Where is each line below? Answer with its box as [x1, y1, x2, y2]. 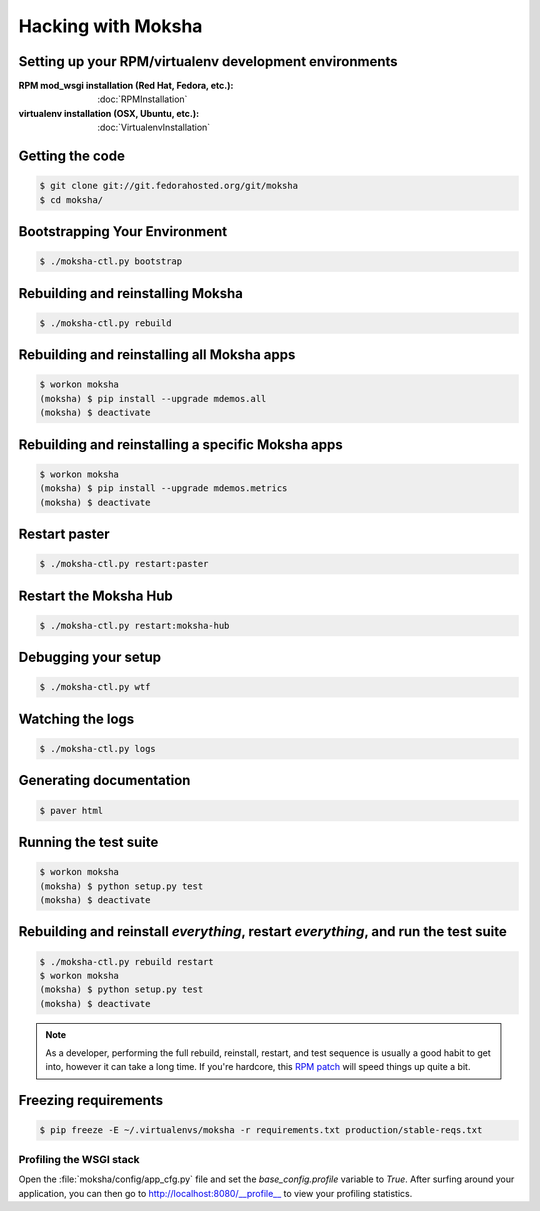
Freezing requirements [18, 1092, 164, 1109]
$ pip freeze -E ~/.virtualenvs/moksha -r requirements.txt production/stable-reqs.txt [39, 1125, 483, 1136]
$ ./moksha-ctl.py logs [39, 743, 157, 754]
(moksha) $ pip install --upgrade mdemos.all [39, 393, 267, 404]
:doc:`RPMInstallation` [97, 93, 188, 105]
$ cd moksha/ [39, 194, 104, 205]
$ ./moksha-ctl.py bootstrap [39, 256, 183, 267]
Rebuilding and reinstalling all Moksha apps [18, 346, 296, 364]
